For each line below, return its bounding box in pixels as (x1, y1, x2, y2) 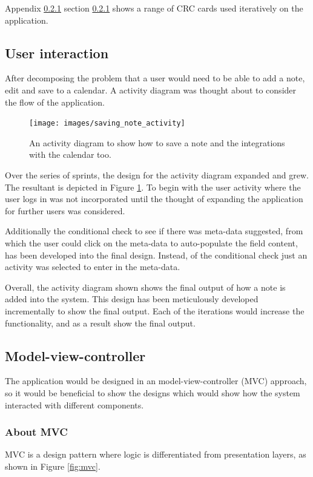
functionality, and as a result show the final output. (5, 316, 196, 329)
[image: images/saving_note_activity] (29, 119, 185, 128)
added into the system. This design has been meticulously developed (5, 293, 259, 305)
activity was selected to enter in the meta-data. (5, 260, 180, 273)
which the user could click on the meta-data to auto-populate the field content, (5, 236, 298, 249)
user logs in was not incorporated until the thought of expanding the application (5, 192, 303, 205)
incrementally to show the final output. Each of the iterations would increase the (5, 304, 305, 317)
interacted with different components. (5, 398, 144, 411)
